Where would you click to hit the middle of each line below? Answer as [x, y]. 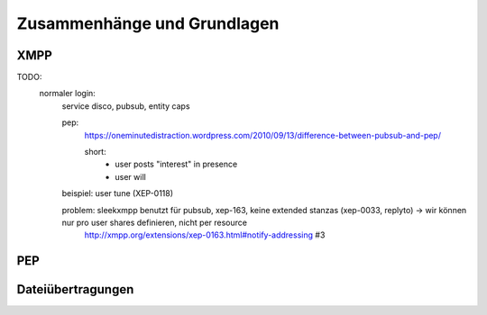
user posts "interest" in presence [176, 164]
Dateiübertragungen [75, 289]
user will [130, 176]
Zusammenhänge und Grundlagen [148, 23]
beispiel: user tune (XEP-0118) [118, 193]
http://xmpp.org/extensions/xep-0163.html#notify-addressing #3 [205, 235]
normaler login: [68, 94]
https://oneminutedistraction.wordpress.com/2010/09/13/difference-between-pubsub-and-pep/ [263, 135]
